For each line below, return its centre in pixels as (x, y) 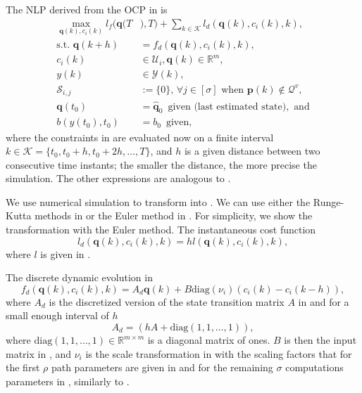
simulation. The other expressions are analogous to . (118, 178)
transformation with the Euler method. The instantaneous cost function (161, 230)
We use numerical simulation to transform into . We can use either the (158, 201)
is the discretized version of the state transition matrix (167, 301)
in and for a (324, 301)
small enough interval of (57, 315)
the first (23, 367)
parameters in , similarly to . (68, 381)
